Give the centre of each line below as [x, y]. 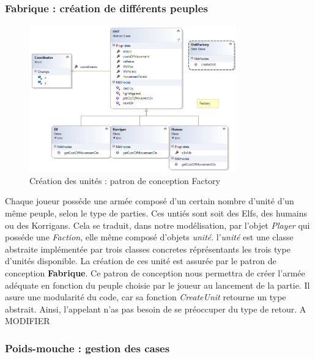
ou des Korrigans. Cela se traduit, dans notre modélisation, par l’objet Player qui [157, 225]
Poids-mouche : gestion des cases [87, 348]
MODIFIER [28, 321]
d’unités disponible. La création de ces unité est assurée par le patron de [141, 261]
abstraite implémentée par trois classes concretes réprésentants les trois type [148, 249]
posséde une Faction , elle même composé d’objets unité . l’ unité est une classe [149, 237]
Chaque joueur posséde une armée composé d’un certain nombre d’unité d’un [150, 201]
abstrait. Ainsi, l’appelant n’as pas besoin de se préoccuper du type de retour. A [156, 309]
